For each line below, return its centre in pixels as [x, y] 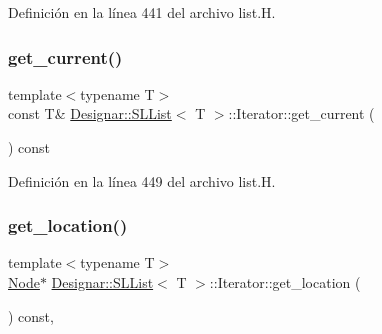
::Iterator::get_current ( [301, 113]
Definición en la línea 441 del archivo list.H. [142, 12]
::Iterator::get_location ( [285, 282]
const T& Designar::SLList [90, 113]
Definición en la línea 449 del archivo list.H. [142, 180]
